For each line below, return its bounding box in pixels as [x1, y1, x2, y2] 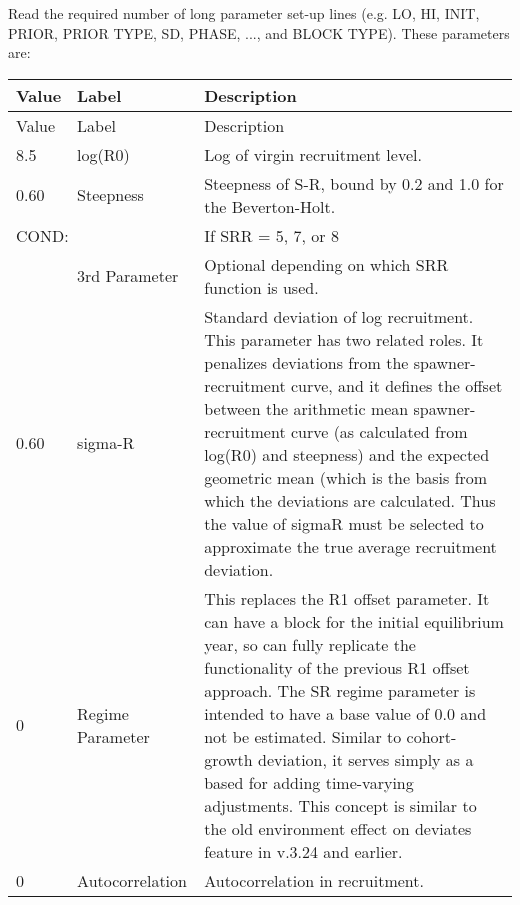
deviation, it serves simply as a [258, 747, 474, 771]
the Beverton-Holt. [204, 194, 336, 218]
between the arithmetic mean [204, 396, 409, 420]
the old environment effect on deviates [204, 816, 472, 840]
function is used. [204, 275, 319, 299]
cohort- [406, 724, 457, 748]
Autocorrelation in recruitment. [204, 868, 424, 892]
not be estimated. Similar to [204, 724, 402, 748]
